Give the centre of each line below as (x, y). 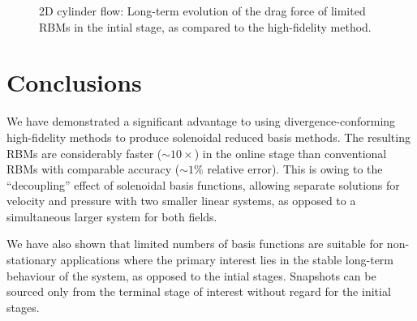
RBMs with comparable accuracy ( (93, 169)
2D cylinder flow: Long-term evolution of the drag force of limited (202, 11)
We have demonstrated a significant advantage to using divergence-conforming (201, 121)
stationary (32, 260)
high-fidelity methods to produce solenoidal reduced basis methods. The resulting (208, 137)
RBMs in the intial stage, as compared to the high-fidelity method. (205, 26)
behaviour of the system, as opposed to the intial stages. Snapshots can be (191, 275)
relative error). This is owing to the (295, 169)
